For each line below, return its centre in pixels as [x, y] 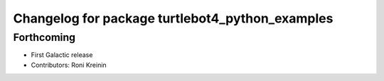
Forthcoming [44, 37]
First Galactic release [62, 55]
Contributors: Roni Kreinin [69, 65]
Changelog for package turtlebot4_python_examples [173, 18]
